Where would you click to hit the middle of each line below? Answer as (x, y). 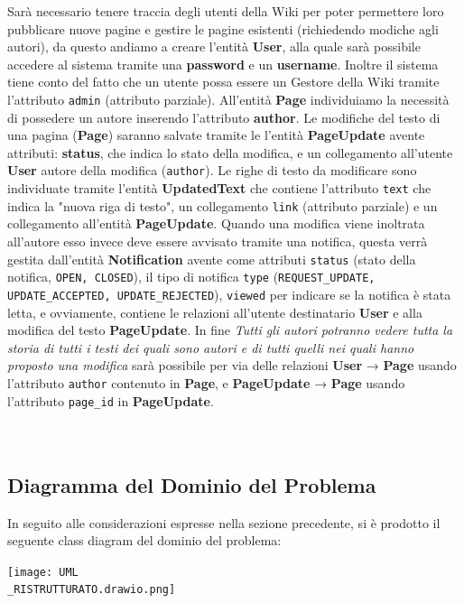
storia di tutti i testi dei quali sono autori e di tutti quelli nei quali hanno (211, 347)
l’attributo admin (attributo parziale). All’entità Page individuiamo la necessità (228, 99)
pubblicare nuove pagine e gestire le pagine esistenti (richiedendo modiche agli (223, 28)
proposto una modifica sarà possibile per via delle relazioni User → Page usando (232, 365)
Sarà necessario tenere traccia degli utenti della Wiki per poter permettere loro (226, 11)
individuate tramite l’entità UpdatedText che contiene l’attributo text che (219, 188)
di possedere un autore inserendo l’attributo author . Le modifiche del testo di (224, 117)
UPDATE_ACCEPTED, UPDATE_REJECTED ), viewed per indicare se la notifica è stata (229, 294)
